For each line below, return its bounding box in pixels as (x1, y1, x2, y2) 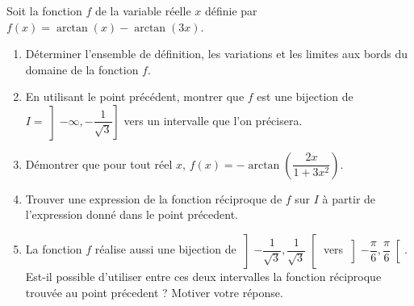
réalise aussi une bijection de (94, 241, 236, 258)
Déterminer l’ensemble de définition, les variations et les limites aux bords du (25, 45, 408, 62)
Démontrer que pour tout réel (25, 155, 173, 172)
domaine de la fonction (25, 61, 139, 78)
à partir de (322, 190, 376, 207)
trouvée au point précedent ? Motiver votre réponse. (25, 283, 283, 300)
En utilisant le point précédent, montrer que (25, 88, 245, 105)
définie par (204, 2, 257, 19)
